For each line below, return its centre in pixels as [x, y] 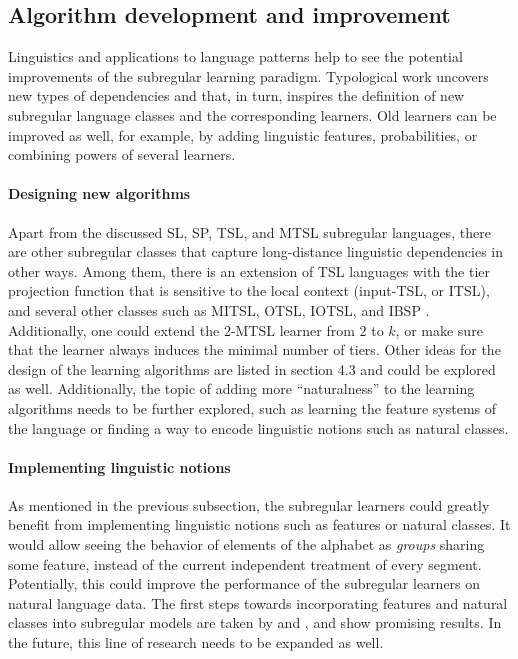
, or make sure [439, 329]
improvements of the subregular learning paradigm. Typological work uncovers [248, 75]
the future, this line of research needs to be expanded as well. [196, 642]
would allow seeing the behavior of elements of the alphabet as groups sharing [246, 544]
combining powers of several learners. [122, 154]
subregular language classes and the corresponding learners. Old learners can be [252, 114]
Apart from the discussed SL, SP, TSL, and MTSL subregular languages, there [249, 231]
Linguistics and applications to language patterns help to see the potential [235, 56]
